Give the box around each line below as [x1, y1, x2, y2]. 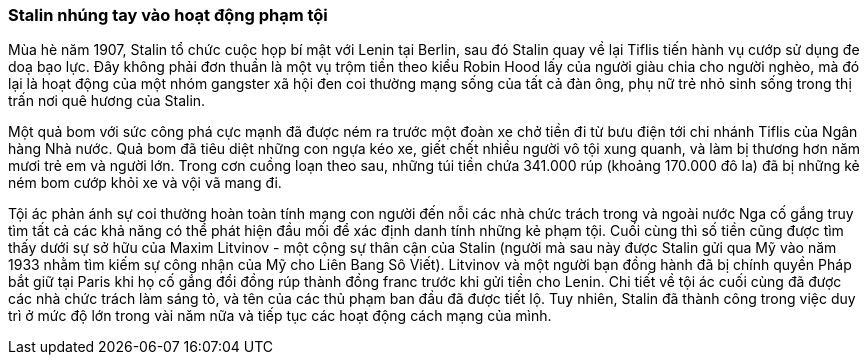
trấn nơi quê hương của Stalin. [8, 92, 206, 110]
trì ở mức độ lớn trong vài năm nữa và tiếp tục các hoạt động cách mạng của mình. [8, 307, 552, 325]
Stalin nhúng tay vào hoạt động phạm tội [8, 5, 328, 25]
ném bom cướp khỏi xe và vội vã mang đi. [8, 174, 282, 192]
